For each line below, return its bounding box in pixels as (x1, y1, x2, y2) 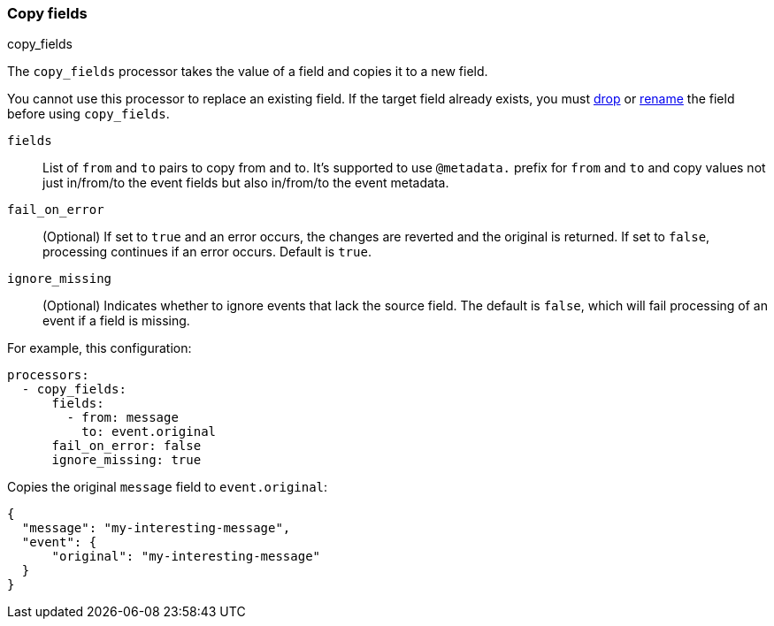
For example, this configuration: (7, 340, 192, 356)
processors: (7, 368, 89, 383)
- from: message (66, 410, 179, 425)
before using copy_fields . (7, 106, 170, 122)
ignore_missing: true (51, 453, 202, 468)
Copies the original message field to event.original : (7, 479, 328, 495)
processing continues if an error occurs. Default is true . (42, 244, 372, 260)
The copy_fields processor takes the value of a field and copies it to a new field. (7, 64, 488, 80)
